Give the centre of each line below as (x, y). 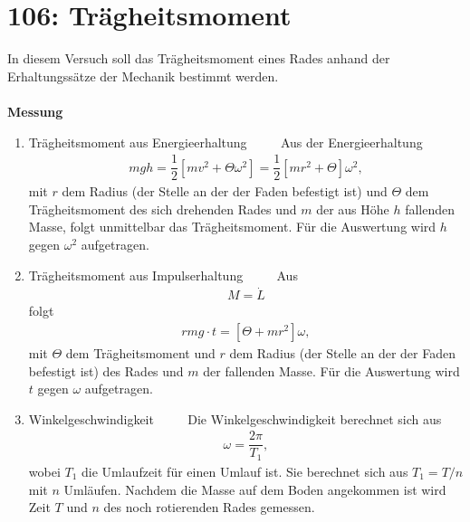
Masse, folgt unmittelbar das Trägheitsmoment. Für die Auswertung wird (232, 227)
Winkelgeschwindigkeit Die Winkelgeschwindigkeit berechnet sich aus (235, 418)
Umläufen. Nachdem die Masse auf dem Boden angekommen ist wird (255, 489)
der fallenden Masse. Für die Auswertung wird (331, 370)
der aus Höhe (353, 209)
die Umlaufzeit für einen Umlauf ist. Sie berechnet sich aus (245, 471)
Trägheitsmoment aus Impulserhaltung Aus (163, 275)
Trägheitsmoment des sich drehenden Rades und (163, 209)
